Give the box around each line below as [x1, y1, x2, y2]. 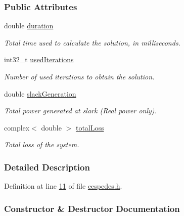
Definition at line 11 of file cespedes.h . [4, 181, 122, 191]
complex [4, 122, 30, 133]
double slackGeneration [4, 88, 76, 99]
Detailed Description [4, 160, 90, 173]
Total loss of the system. [4, 139, 79, 150]
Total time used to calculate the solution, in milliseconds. [4, 37, 180, 48]
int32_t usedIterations [4, 54, 74, 65]
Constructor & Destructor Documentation [4, 202, 180, 214]
